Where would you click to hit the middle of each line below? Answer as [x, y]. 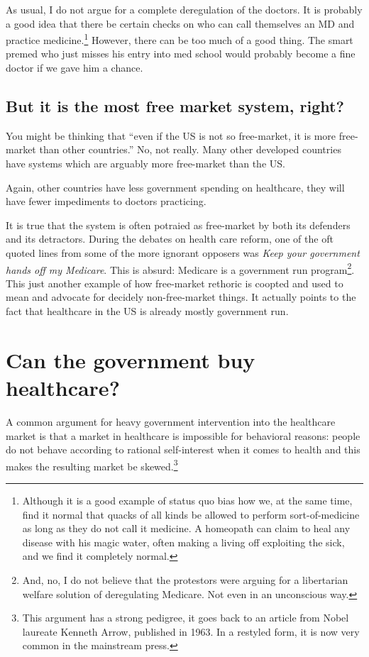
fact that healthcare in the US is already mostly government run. [147, 311]
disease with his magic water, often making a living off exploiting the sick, [183, 542]
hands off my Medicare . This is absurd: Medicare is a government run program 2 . [180, 268]
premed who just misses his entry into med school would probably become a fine [181, 54]
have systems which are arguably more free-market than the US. [145, 164]
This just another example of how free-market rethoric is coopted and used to [175, 283]
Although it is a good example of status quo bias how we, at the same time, [187, 500]
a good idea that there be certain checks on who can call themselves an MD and [180, 23]
